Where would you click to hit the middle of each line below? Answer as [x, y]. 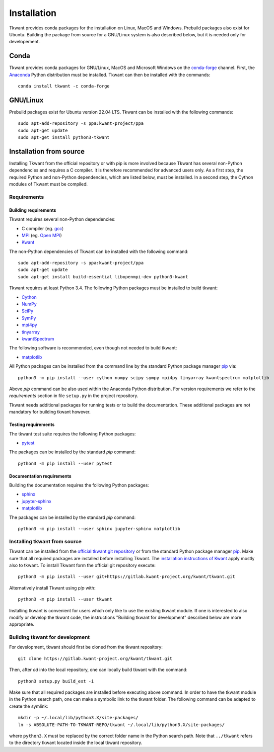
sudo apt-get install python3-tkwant [64, 137]
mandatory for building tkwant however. [50, 412]
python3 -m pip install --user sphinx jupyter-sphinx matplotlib [99, 529]
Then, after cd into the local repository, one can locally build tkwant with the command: [98, 670]
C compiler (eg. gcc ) [43, 228]
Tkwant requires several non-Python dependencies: [62, 219]
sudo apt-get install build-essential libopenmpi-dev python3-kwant [103, 277]
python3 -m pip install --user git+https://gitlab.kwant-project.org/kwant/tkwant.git [127, 577]
